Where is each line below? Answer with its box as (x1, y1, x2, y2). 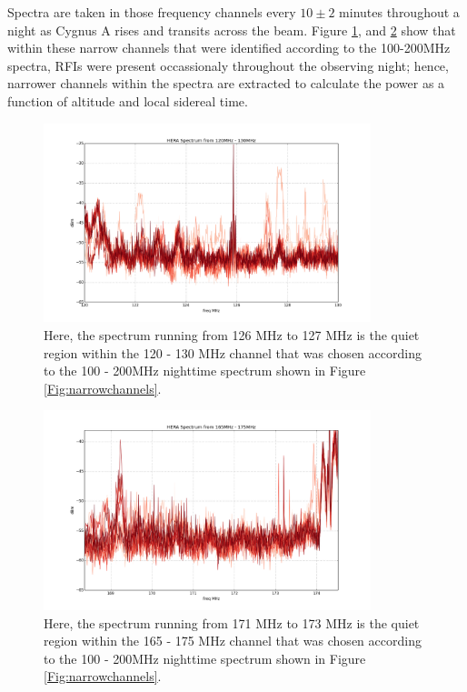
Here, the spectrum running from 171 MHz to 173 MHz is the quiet (44, 613, 420, 632)
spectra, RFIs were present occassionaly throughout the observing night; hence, (7, 55, 449, 75)
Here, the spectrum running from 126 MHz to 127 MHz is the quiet (44, 326, 420, 345)
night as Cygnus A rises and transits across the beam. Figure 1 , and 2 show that (7, 20, 456, 39)
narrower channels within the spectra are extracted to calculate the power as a (7, 74, 445, 93)
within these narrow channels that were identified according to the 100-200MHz (7, 38, 451, 57)
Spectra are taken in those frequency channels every (7, 3, 296, 21)
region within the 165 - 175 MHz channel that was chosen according (44, 631, 422, 650)
